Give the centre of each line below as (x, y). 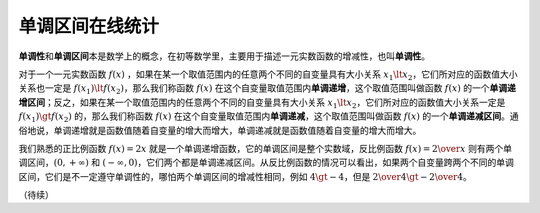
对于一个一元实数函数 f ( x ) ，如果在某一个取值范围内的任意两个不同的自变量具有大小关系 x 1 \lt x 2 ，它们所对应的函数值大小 (268, 75)
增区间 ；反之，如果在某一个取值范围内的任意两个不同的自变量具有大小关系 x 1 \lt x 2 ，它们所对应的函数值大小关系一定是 (262, 103)
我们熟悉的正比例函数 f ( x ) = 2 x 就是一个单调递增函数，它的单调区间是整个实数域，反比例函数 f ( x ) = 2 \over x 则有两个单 (265, 148)
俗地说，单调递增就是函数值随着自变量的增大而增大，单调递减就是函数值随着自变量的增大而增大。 (220, 130)
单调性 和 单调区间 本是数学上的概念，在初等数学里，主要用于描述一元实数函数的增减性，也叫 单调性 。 (224, 56)
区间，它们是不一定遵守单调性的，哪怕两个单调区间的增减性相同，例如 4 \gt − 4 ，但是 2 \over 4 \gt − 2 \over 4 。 (245, 176)
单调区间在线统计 (89, 26)
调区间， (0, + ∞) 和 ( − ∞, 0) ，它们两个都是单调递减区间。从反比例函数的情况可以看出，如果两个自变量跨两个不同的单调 (266, 162)
